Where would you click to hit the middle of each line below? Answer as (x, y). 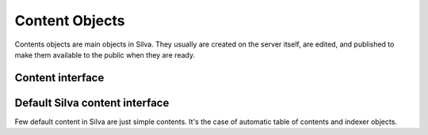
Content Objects (70, 21)
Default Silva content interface (92, 103)
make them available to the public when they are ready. (105, 54)
